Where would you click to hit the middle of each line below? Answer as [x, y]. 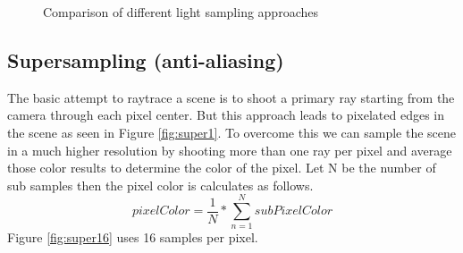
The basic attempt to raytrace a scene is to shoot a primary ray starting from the [231, 97]
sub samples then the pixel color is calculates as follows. [160, 185]
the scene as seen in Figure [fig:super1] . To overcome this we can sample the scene [232, 132]
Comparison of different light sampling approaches [181, 12]
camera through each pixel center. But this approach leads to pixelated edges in [226, 115]
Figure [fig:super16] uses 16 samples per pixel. [133, 237]
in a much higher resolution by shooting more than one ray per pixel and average [230, 150]
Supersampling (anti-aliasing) [146, 59]
